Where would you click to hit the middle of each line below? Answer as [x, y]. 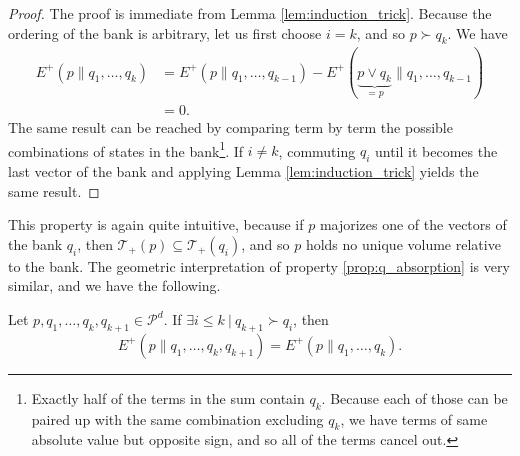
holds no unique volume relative [403, 243]
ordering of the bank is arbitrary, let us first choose [165, 32]
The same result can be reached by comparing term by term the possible [230, 126]
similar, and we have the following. [114, 285]
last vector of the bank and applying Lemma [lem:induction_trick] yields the [243, 171]
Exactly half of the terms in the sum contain [168, 397]
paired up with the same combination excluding [177, 418]
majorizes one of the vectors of [413, 224]
